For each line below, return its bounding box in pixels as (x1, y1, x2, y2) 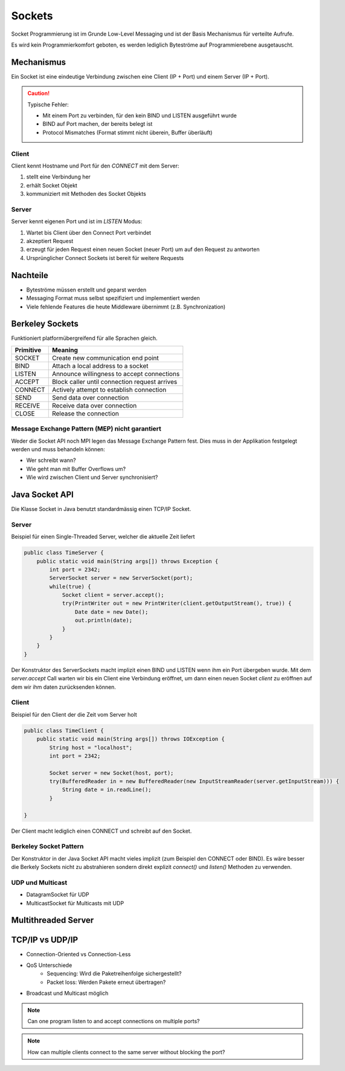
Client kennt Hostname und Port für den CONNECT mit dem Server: (11, 162, 179, 169)
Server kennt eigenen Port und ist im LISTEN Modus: (11, 218, 143, 225)
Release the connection (51, 409, 119, 417)
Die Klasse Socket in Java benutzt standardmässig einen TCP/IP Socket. (11, 506, 192, 513)
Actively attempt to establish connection (51, 385, 167, 394)
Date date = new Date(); (74, 608, 149, 615)
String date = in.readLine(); (62, 786, 152, 793)
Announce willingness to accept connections (51, 369, 180, 378)
